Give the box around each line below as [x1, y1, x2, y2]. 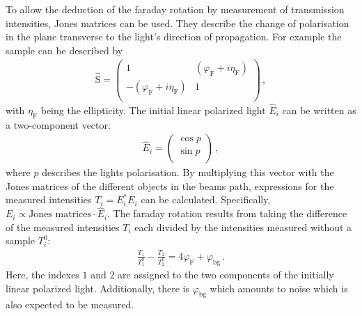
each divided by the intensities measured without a [134, 219, 352, 234]
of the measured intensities [6, 219, 120, 234]
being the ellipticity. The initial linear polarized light [40, 102, 266, 117]
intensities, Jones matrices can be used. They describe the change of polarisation [6, 15, 349, 30]
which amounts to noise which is [210, 281, 348, 295]
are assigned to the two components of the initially [118, 267, 334, 282]
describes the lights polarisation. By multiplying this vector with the [42, 165, 334, 180]
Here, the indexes [6, 267, 79, 282]
